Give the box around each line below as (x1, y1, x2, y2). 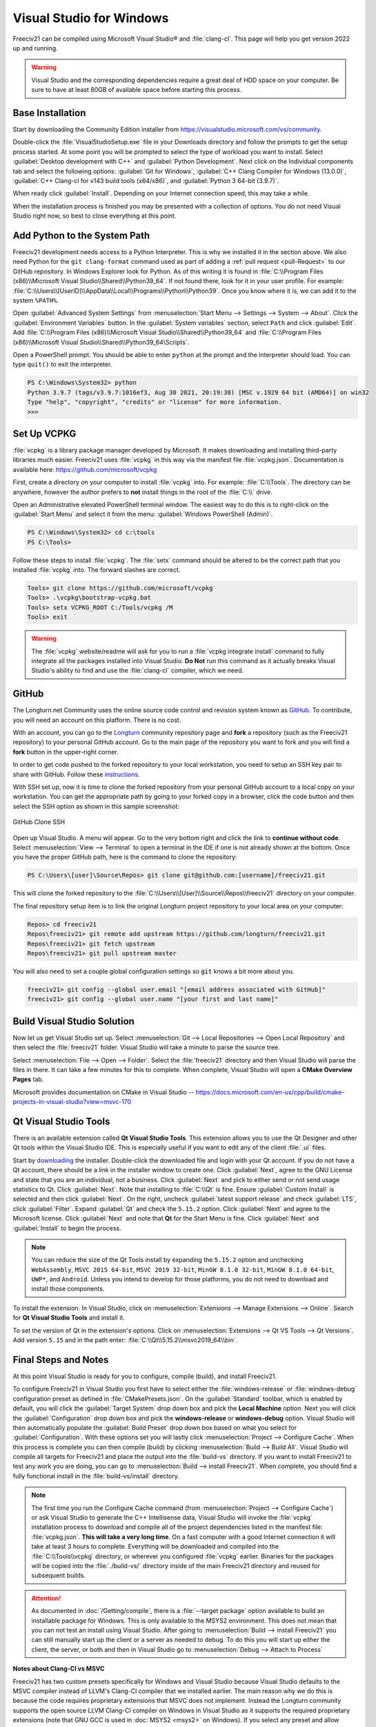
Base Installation (12, 107, 86, 119)
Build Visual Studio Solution (12, 1015, 135, 1027)
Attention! (31, 1594, 61, 1602)
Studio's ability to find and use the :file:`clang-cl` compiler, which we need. (31, 667, 244, 675)
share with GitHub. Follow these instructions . (12, 770, 141, 779)
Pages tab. (12, 1075, 44, 1084)
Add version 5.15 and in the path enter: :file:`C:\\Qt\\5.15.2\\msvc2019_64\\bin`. (12, 1336, 238, 1344)
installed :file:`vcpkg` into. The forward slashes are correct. (12, 566, 181, 574)
